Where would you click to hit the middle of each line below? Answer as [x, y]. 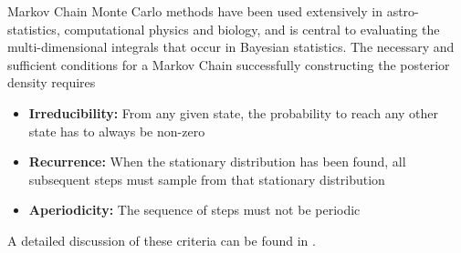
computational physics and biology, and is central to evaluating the [252, 29]
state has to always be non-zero [117, 131]
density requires [52, 82]
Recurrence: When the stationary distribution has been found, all [217, 162]
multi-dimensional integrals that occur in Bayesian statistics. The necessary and [231, 47]
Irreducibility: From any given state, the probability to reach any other [234, 112]
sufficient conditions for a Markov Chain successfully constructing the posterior [229, 64]
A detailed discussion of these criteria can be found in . [162, 240]
